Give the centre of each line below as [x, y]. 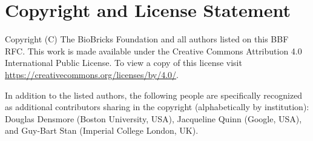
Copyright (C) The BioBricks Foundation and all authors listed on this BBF [147, 39]
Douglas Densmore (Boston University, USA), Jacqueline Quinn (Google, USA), [153, 118]
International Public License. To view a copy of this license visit [124, 63]
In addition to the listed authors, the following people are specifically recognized [154, 95]
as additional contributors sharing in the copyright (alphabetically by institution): [157, 107]
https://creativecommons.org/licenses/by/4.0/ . [92, 74]
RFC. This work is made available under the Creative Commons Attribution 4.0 [153, 51]
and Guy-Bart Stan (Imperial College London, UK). [102, 130]
